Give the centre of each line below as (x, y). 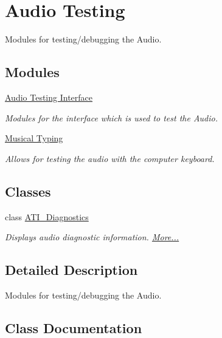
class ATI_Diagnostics (47, 216)
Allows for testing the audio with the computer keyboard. (110, 158)
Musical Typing (34, 138)
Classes (28, 191)
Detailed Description (71, 270)
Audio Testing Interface (49, 97)
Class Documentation (74, 327)
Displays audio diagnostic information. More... (92, 237)
